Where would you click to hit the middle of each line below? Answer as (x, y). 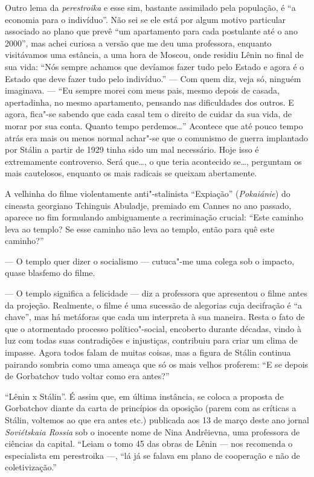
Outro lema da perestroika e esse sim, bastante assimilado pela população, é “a (150, 7)
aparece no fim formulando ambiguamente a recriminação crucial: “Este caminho (154, 217)
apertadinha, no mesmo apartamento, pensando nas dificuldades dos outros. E (149, 102)
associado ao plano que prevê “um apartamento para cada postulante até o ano (151, 31)
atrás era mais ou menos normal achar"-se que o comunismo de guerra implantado (157, 137)
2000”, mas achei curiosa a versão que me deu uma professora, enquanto (138, 43)
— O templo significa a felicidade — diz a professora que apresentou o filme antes (156, 293)
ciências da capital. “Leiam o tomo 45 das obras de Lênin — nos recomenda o (149, 443)
